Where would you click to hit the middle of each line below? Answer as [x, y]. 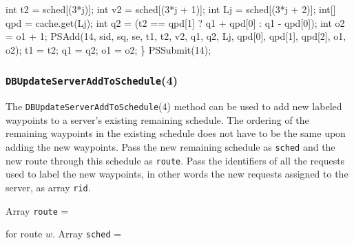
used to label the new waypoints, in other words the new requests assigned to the [177, 174]
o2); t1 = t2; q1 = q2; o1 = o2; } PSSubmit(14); [108, 49]
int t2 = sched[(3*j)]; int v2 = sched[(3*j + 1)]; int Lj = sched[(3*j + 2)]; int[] [171, 9]
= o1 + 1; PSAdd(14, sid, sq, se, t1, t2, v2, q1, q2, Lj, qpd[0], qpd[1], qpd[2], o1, [176, 36]
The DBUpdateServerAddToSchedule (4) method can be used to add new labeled [174, 106]
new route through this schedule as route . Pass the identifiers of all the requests [175, 160]
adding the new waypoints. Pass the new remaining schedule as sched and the [170, 147]
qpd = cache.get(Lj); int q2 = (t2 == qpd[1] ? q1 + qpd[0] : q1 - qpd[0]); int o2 [175, 22]
